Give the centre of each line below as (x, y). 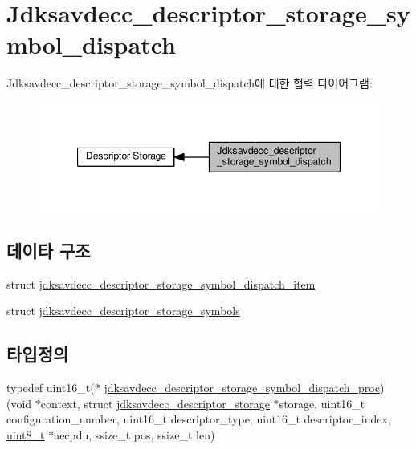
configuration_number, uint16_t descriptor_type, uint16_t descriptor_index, (199, 419)
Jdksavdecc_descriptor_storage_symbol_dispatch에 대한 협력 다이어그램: (190, 83)
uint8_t (26, 434)
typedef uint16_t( (51, 388)
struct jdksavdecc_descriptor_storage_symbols (123, 311)
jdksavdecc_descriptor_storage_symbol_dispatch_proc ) (244, 388)
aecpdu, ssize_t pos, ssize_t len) (135, 434)
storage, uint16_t (322, 403)
